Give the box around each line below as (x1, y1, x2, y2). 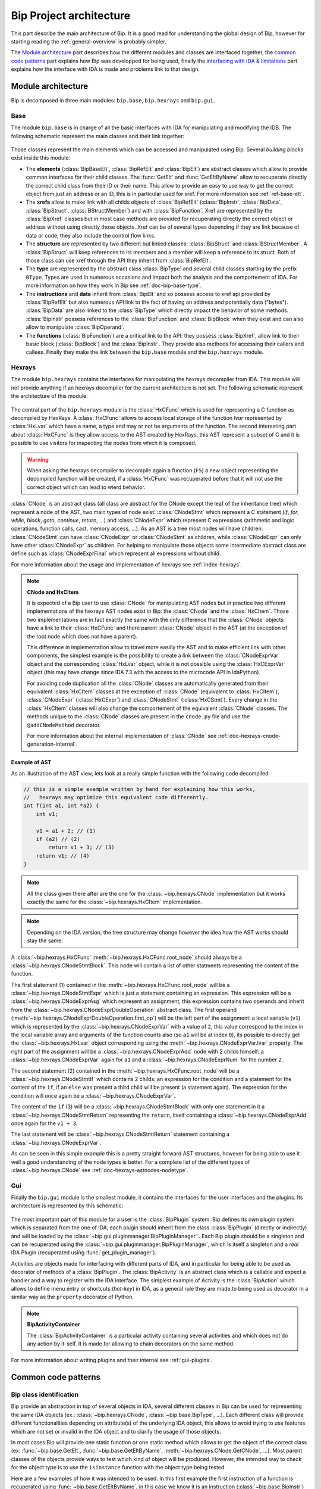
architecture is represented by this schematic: (11, 1202, 124, 1209)
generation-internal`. (27, 740, 78, 747)
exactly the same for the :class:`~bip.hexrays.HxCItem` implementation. (27, 898, 202, 905)
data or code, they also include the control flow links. (26, 232, 156, 239)
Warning (27, 456, 49, 463)
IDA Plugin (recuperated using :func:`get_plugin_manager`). (11, 1249, 157, 1256)
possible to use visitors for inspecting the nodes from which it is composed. (11, 440, 197, 447)
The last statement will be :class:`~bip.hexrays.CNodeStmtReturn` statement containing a (11, 1130, 230, 1138)
